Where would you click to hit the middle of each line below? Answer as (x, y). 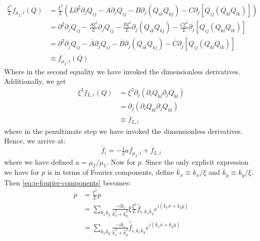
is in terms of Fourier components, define (111, 172)
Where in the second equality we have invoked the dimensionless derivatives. (122, 71)
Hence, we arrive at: (35, 141)
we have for (22, 172)
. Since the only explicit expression (195, 161)
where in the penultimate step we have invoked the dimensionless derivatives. (123, 131)
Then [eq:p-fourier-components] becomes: (68, 182)
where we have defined (39, 161)
